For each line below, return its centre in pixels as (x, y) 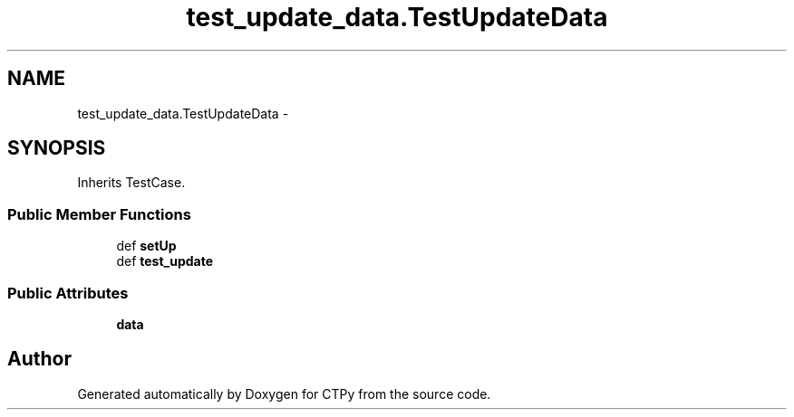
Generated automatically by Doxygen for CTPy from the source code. (284, 393)
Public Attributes (68, 293)
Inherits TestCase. (131, 183)
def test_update (165, 261)
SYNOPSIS (57, 148)
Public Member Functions (99, 214)
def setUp (146, 246)
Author (39, 359)
